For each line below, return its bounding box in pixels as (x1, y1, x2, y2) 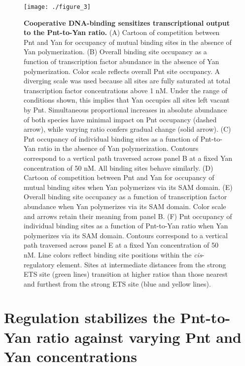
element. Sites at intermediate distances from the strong (57, 259, 226, 269)
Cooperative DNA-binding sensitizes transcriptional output (24, 17, 230, 28)
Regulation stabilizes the (4, 307, 175, 328)
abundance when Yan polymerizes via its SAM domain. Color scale (24, 201, 226, 211)
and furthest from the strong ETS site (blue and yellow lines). (24, 278, 211, 289)
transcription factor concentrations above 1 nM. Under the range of (24, 85, 228, 95)
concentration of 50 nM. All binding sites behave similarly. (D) (24, 162, 213, 173)
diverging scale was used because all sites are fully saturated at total (24, 75, 231, 86)
